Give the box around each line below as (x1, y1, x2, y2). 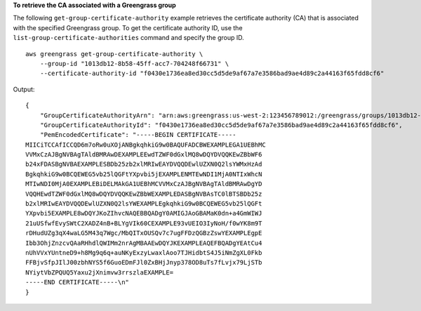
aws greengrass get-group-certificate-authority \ (25, 50, 203, 58)
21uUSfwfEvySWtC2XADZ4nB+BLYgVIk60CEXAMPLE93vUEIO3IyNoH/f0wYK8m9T (25, 219, 262, 227)
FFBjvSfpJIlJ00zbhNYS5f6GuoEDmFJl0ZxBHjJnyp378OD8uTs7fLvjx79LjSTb (25, 258, 262, 267)
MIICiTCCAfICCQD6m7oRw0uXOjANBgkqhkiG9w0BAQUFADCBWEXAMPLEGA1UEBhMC (25, 140, 266, 149)
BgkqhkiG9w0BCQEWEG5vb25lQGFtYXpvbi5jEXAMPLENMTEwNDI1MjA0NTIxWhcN (25, 170, 262, 178)
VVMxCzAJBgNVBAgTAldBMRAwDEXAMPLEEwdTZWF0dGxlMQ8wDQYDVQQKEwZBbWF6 (25, 151, 262, 159)
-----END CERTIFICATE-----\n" (25, 278, 130, 286)
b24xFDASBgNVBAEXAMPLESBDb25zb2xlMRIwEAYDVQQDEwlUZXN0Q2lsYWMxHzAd (25, 160, 262, 168)
